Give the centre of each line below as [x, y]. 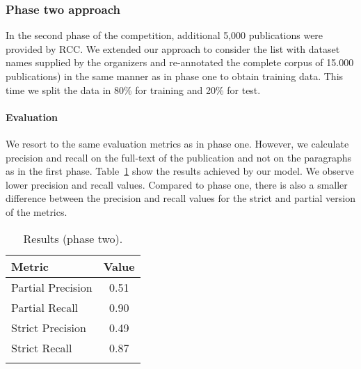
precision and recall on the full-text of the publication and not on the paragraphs [178, 157]
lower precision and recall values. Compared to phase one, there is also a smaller [177, 184]
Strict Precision [49, 327]
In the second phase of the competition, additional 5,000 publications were [165, 35]
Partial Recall [45, 307]
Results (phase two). [73, 238]
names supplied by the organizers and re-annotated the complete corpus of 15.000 [180, 62]
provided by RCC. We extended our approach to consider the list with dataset [173, 48]
